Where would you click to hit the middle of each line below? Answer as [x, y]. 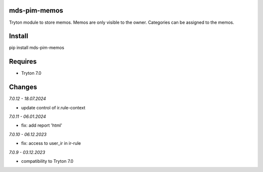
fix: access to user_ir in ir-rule [51, 143]
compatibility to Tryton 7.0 [47, 161]
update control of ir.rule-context [53, 107]
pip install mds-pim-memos [37, 48]
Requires [23, 61]
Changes [23, 87]
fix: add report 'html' [42, 125]
